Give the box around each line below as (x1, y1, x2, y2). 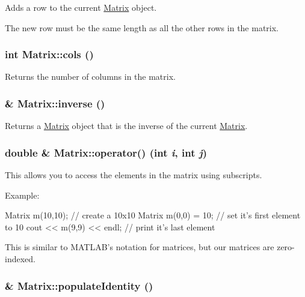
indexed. (5, 253, 35, 265)
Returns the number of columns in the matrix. (5, 70, 176, 83)
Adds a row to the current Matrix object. (5, 1, 157, 13)
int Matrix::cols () (5, 47, 94, 62)
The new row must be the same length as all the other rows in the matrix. (5, 21, 279, 34)
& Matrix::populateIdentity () (5, 278, 153, 293)
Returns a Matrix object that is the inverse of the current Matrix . (5, 119, 248, 132)
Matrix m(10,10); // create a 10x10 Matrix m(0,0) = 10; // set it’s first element (5, 209, 301, 221)
